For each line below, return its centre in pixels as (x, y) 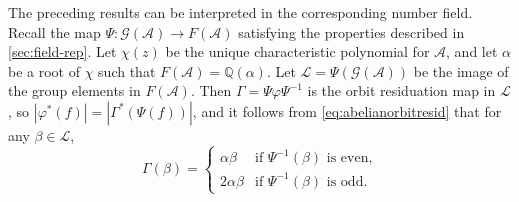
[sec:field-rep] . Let (62, 51)
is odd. (347, 181)
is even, (349, 158)
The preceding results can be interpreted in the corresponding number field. (240, 12)
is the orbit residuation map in (401, 90)
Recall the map (54, 31)
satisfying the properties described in (351, 31)
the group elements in (74, 90)
